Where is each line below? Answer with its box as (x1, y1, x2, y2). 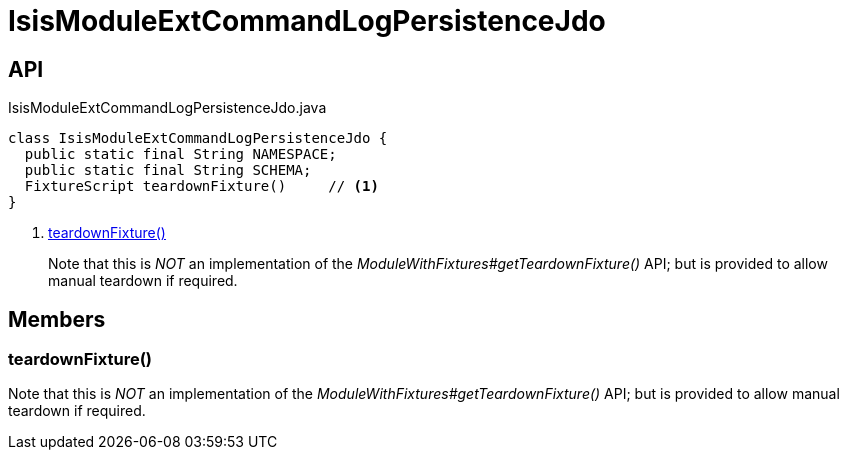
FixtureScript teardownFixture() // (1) (24, 178, 379, 195)
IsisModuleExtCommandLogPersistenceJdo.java (8, 99, 327, 117)
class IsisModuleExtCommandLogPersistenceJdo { (8, 130, 388, 147)
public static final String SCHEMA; (24, 162, 312, 179)
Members (8, 306, 106, 332)
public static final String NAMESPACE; (24, 146, 337, 163)
